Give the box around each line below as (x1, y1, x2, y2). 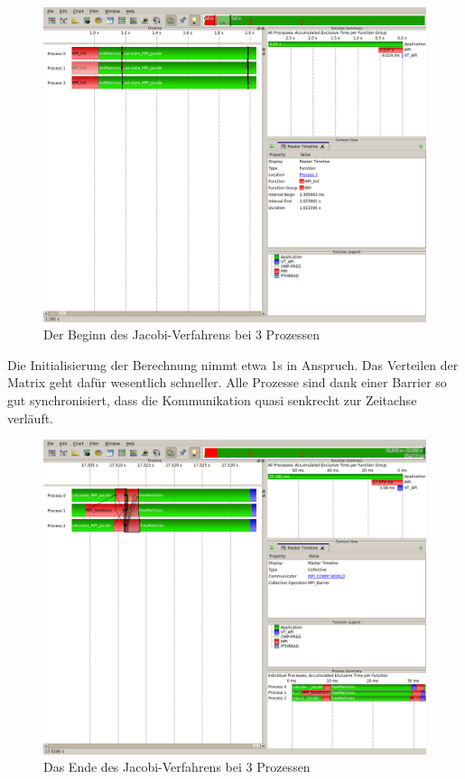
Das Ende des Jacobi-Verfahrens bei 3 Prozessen (43, 757, 311, 776)
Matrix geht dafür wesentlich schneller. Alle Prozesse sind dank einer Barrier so (7, 373, 447, 392)
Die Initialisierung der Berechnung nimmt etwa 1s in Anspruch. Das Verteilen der (7, 355, 459, 374)
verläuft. (7, 408, 54, 427)
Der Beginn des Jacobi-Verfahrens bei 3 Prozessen (43, 325, 321, 344)
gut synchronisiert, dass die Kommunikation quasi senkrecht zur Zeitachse (7, 391, 417, 410)
